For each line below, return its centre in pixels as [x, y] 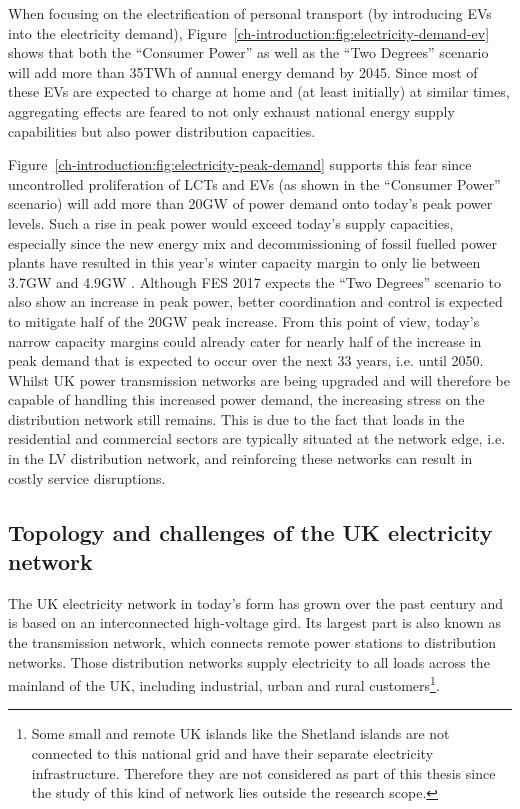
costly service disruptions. [87, 477]
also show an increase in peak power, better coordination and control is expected [255, 301]
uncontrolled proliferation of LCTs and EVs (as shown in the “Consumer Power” [254, 183]
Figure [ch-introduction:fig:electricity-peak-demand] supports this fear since [240, 164]
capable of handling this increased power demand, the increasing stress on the [246, 399]
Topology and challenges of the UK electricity [250, 531]
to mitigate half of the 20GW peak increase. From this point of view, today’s [244, 320]
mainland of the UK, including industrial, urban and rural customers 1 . [224, 683]
